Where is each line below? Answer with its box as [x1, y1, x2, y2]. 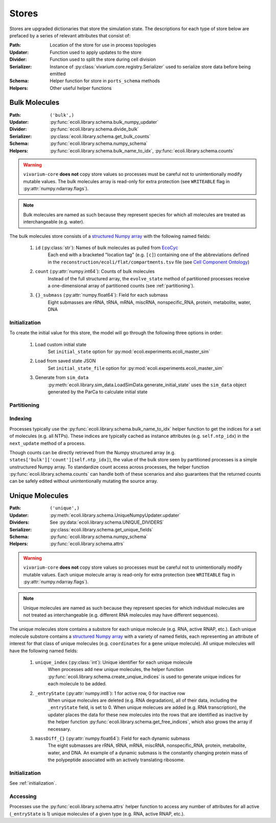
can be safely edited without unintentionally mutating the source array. [9, 478, 158, 484]
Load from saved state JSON [35, 358, 96, 364]
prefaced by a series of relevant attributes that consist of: [9, 32, 131, 38]
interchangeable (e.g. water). [23, 219, 84, 225]
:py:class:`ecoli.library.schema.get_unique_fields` [50, 526, 153, 532]
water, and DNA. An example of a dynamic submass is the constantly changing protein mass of [48, 749, 248, 755]
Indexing [9, 415, 32, 422]
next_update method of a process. [9, 440, 86, 446]
